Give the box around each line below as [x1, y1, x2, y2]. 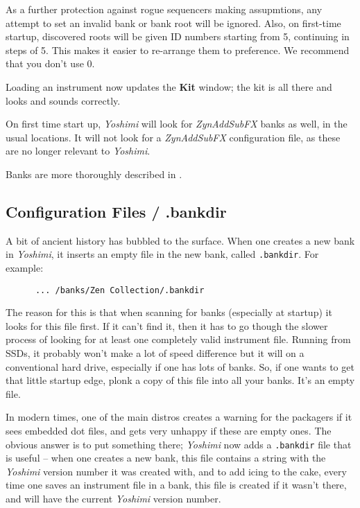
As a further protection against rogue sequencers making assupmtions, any [6, 2, 323, 16]
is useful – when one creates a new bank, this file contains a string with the [6, 450, 326, 465]
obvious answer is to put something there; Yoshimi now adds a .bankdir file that [6, 437, 352, 451]
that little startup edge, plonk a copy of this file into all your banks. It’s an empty [6, 373, 355, 387]
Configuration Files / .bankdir [6, 200, 227, 222]
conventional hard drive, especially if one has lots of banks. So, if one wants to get [6, 359, 354, 374]
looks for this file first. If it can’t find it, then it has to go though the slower [6, 318, 328, 333]
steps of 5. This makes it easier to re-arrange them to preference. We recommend [6, 42, 350, 57]
